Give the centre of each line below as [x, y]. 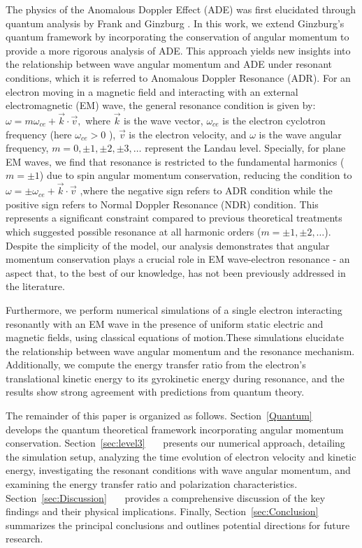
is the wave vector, [164, 120]
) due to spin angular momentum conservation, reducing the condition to [196, 175]
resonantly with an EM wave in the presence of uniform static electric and [165, 323]
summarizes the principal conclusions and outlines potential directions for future [178, 525]
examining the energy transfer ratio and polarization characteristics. [152, 484]
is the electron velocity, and [188, 134]
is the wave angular [300, 134]
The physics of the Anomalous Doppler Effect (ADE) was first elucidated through [181, 9]
